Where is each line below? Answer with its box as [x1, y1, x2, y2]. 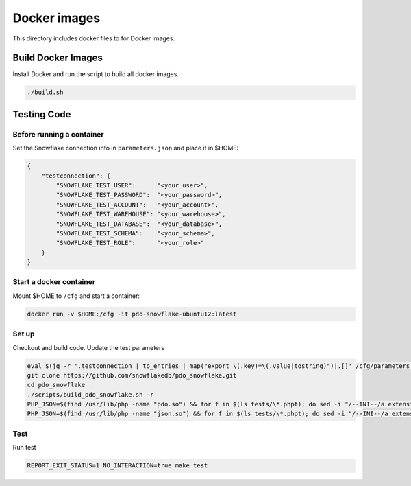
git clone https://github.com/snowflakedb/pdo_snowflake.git [27, 371, 237, 379]
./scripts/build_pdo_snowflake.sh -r [27, 391, 154, 398]
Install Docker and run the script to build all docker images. [12, 70, 179, 78]
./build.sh [27, 89, 64, 96]
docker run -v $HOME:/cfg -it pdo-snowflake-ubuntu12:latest [27, 310, 237, 318]
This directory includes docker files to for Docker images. [12, 34, 175, 43]
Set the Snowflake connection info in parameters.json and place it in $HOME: [12, 144, 239, 152]
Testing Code [12, 108, 71, 120]
